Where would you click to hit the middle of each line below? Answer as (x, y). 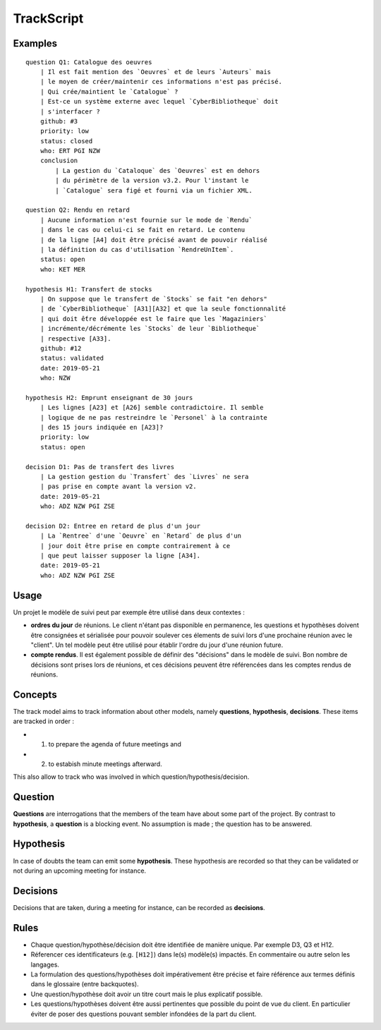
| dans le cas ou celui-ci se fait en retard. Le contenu (143, 230)
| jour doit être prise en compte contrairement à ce (135, 546)
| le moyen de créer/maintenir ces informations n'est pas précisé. (161, 82)
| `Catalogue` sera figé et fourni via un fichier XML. (154, 190)
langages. (45, 964)
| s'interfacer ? (70, 111)
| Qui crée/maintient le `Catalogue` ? (109, 91)
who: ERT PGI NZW (70, 151)
